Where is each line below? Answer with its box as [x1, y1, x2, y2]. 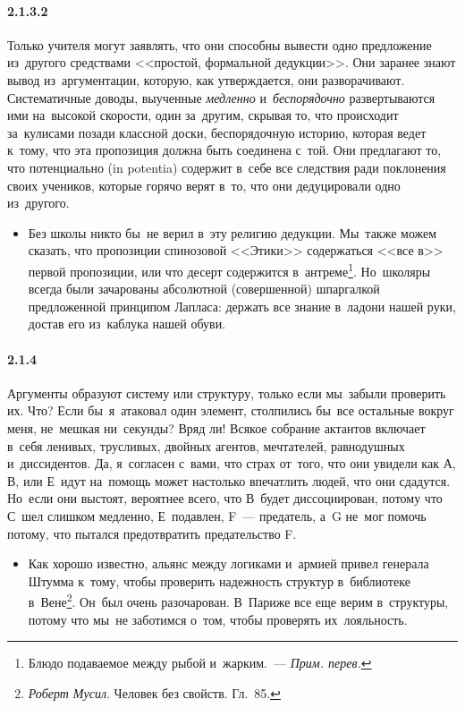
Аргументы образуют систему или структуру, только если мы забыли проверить [7, 383, 446, 402]
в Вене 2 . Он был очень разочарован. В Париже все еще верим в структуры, [28, 590, 449, 610]
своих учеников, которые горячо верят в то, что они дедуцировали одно [7, 175, 401, 194]
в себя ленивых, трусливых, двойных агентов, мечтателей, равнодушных [7, 436, 405, 455]
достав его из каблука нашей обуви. [28, 314, 226, 333]
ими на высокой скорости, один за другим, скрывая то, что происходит [7, 106, 399, 124]
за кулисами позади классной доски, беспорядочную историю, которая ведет [7, 123, 427, 141]
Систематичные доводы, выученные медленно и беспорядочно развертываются [7, 88, 435, 107]
